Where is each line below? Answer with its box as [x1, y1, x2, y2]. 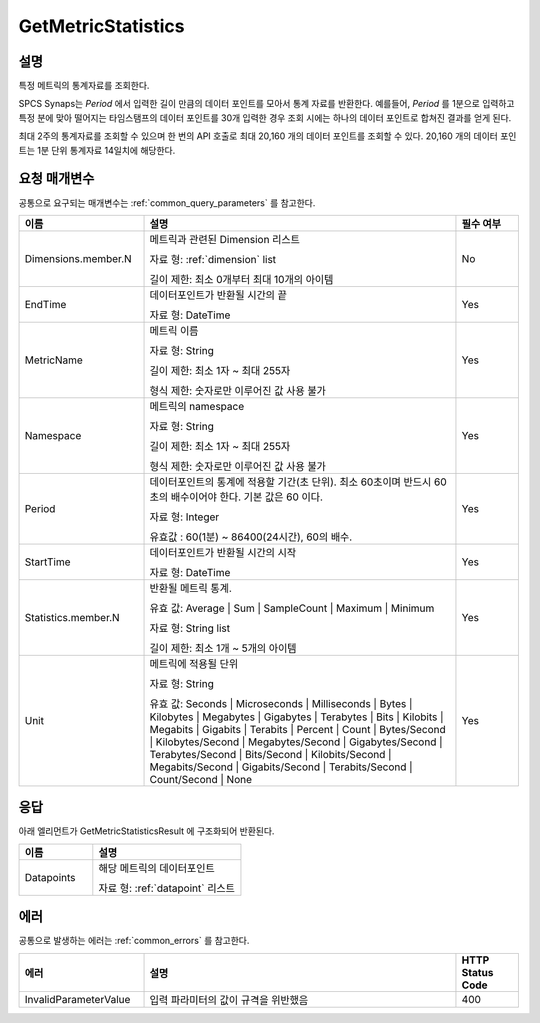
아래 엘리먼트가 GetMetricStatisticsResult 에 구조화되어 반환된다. [18, 825, 275, 837]
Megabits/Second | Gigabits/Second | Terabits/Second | [149, 760, 414, 774]
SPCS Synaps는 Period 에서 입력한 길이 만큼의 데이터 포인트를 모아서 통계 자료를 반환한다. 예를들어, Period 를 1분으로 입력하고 [18, 98, 515, 110]
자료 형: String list [149, 621, 231, 635]
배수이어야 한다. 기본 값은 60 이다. [170, 490, 324, 504]
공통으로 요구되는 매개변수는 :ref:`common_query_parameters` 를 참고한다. [18, 196, 316, 209]
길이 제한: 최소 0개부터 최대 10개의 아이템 [149, 272, 334, 286]
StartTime [24, 555, 71, 569]
